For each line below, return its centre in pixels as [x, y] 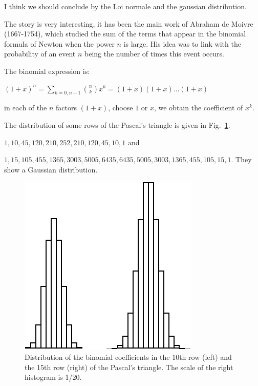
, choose [121, 108]
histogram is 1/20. [53, 377]
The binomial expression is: [47, 71]
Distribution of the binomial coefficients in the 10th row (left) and [128, 356]
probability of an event [40, 54]
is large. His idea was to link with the [182, 43]
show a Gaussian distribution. [51, 169]
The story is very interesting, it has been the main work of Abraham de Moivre [129, 23]
